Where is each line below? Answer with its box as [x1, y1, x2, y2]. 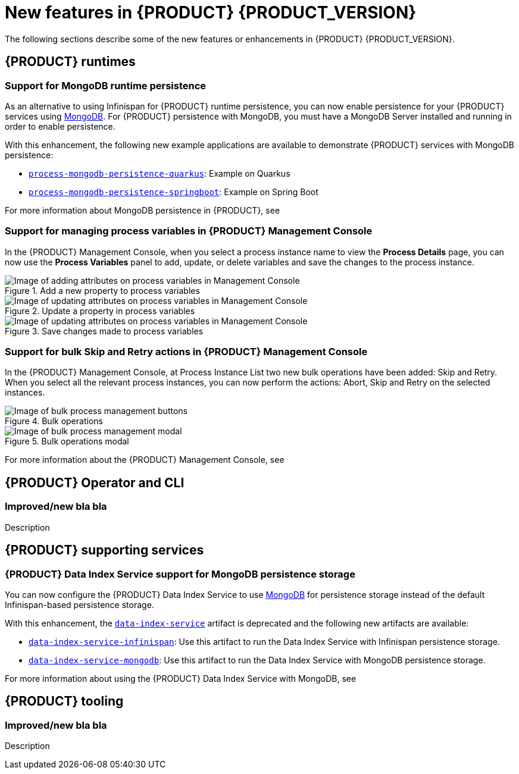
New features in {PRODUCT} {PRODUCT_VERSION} [5, 2, 417, 23]
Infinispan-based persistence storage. [5, 599, 154, 610]
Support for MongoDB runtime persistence [5, 79, 207, 92]
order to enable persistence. [5, 121, 115, 131]
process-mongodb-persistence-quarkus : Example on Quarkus [29, 168, 290, 178]
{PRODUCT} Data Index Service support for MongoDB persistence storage [5, 568, 355, 580]
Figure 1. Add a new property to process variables [5, 285, 200, 296]
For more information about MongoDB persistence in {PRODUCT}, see [5, 205, 280, 215]
